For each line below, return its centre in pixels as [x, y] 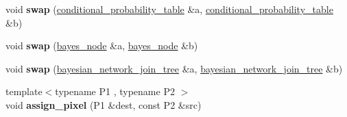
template [24, 91]
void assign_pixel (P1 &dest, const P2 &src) [104, 104]
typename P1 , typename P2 [115, 91]
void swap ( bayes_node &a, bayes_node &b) [102, 45]
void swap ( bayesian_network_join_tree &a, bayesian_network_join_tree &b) [174, 68]
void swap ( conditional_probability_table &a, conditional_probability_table [169, 9]
